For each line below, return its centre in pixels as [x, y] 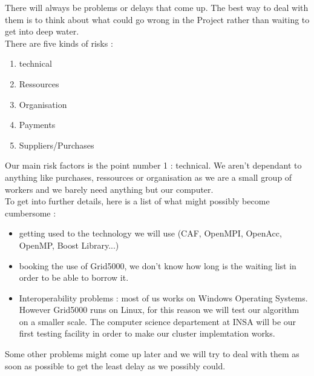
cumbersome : [31, 213]
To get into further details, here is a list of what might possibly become [137, 201]
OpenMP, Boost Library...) [69, 245]
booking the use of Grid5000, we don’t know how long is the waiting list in [158, 265]
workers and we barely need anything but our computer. [109, 189]
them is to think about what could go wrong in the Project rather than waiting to [157, 19]
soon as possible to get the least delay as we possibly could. [115, 365]
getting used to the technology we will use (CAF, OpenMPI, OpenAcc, [150, 233]
